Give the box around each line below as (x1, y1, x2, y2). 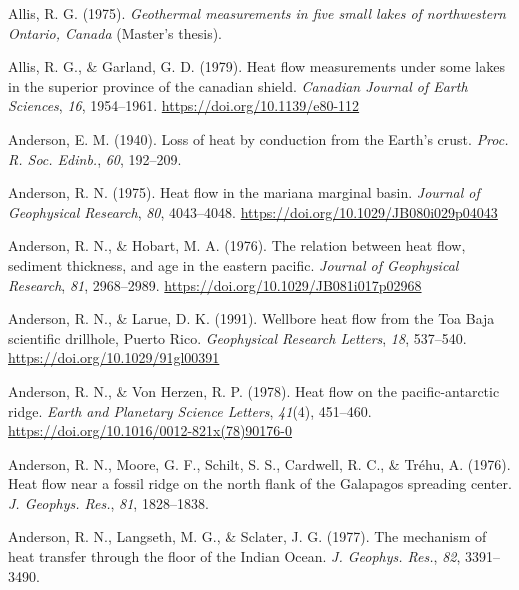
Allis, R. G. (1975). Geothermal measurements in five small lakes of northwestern (8, 3, 506, 23)
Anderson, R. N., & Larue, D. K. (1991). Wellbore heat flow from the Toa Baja (8, 308, 495, 329)
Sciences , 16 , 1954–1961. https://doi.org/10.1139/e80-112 (8, 95, 360, 116)
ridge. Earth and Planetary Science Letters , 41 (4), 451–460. (8, 400, 372, 421)
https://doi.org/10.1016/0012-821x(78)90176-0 (8, 420, 293, 441)
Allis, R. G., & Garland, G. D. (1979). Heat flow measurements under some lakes (8, 56, 505, 77)
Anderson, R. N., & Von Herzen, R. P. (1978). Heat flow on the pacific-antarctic (8, 380, 500, 401)
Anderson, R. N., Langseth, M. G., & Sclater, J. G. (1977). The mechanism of (8, 526, 487, 547)
